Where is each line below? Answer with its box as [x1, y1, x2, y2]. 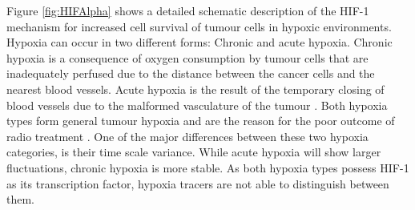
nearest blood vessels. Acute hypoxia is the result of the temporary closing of [6, 80, 385, 97]
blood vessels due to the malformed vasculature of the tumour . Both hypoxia [6, 96, 388, 113]
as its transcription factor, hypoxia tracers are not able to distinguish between [6, 175, 389, 192]
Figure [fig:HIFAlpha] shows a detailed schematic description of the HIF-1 [6, 2, 369, 18]
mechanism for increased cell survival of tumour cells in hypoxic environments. [6, 18, 392, 34]
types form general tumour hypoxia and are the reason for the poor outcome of [6, 112, 395, 129]
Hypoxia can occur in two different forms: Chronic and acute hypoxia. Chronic [6, 34, 393, 50]
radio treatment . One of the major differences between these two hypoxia [6, 127, 369, 144]
